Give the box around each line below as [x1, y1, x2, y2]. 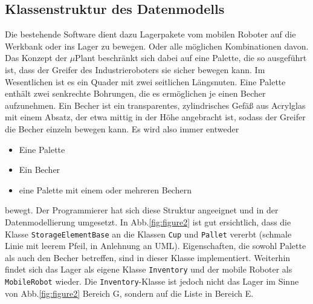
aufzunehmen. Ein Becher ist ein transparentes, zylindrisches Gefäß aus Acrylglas [5, 99, 306, 111]
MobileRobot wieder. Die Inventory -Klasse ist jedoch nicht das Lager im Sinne [5, 275, 299, 288]
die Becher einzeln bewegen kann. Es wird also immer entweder [5, 122, 239, 135]
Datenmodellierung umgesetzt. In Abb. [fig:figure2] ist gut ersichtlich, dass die [5, 215, 291, 228]
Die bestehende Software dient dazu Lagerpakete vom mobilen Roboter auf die [5, 28, 296, 40]
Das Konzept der [5, 51, 67, 64]
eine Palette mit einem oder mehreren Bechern [19, 183, 192, 196]
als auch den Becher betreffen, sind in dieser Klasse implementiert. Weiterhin [5, 251, 291, 264]
